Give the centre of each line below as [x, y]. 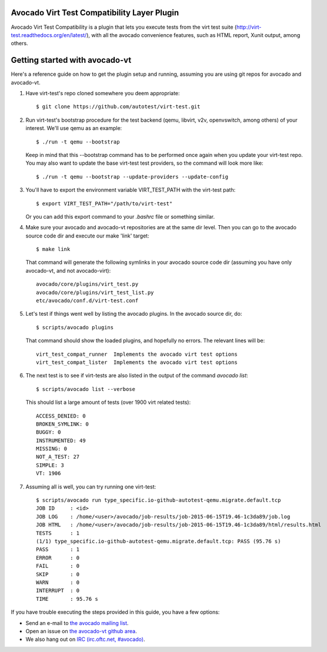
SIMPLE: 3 [50, 465]
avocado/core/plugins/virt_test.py [87, 284]
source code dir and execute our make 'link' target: [87, 236]
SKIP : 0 [58, 574]
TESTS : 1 [58, 533]
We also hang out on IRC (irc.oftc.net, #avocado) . [85, 639]
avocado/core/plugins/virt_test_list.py [95, 292]
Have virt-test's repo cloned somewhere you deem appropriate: [103, 93]
